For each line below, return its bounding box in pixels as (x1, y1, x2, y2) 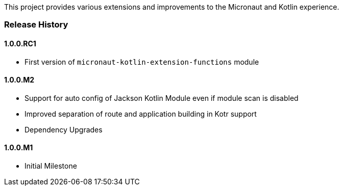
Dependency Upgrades (24, 125, 103, 134)
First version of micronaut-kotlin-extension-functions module (24, 57, 259, 66)
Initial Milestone (24, 161, 77, 171)
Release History (4, 19, 68, 30)
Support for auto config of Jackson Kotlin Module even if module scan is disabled (24, 93, 299, 102)
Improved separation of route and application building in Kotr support (24, 109, 257, 118)
